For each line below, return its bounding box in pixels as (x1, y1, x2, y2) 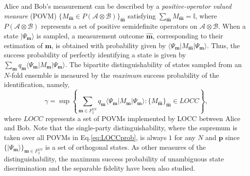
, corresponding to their (152, 30, 223, 40)
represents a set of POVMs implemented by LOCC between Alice (45, 113, 240, 123)
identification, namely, (4, 79, 70, 89)
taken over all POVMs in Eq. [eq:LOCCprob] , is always (4, 132, 167, 142)
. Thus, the (207, 40, 240, 50)
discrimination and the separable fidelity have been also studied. (4, 163, 196, 173)
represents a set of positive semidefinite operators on (41, 21, 197, 31)
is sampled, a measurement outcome (36, 30, 144, 40)
